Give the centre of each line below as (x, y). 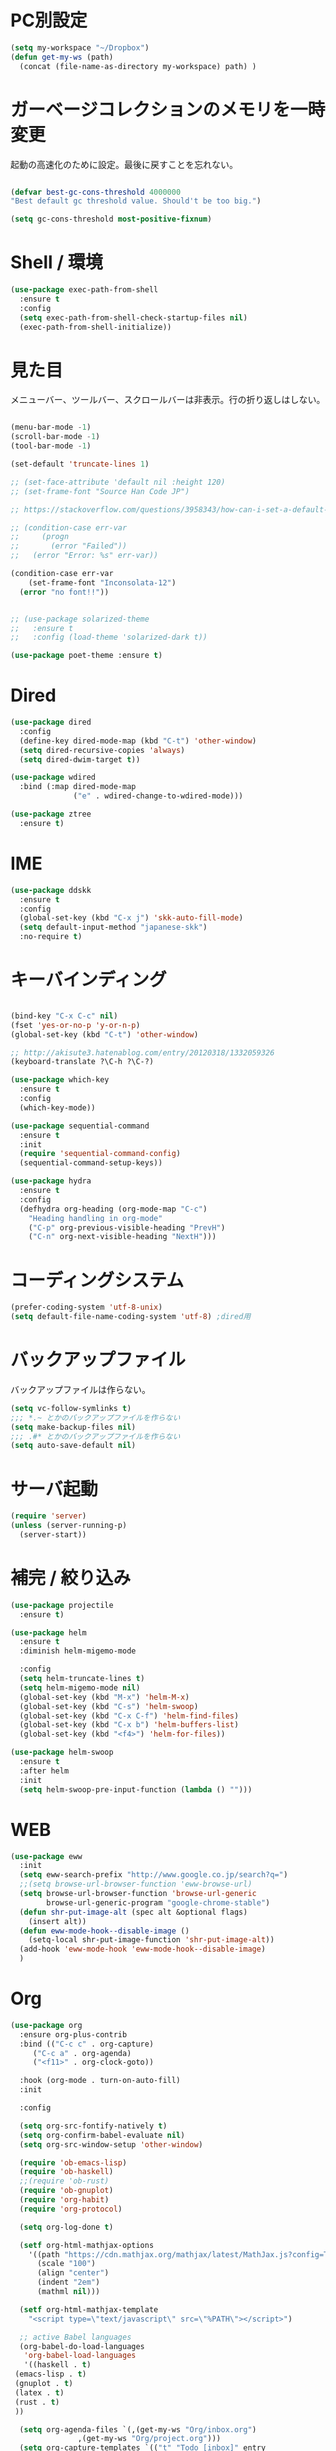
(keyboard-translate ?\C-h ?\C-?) (82, 1062)
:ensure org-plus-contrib (73, 2034)
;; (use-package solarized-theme (80, 619)
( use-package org (46, 2025)
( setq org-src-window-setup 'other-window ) (111, 2144)
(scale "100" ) (66, 2264)
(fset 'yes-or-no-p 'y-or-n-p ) (75, 1025)
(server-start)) (53, 1535)
